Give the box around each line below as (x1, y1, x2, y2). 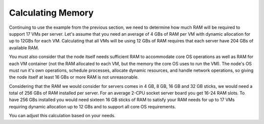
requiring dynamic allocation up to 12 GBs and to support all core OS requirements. (9, 103, 176, 109)
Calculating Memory (9, 7, 94, 18)
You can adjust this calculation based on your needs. (9, 113, 116, 119)
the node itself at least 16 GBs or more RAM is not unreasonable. (9, 74, 139, 80)
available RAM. (9, 44, 39, 51)
